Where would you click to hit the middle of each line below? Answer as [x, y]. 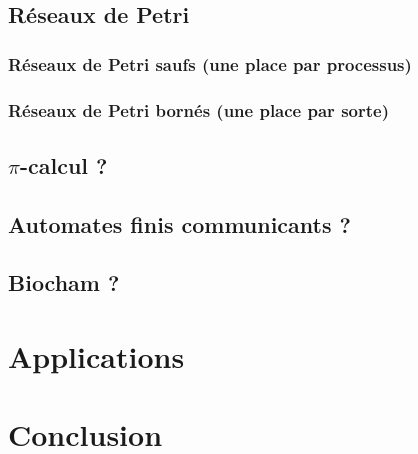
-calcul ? [63, 164]
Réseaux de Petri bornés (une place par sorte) [198, 109]
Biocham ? [64, 282]
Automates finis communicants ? [179, 223]
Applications [96, 356]
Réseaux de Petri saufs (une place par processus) [210, 63]
